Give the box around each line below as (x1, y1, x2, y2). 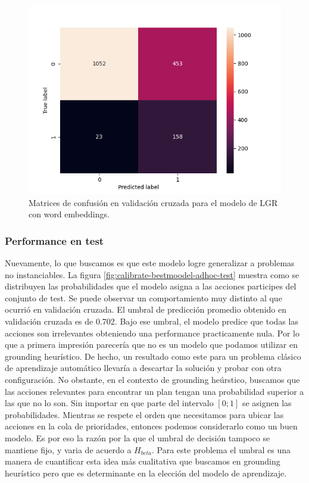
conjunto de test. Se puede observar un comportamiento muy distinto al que (5, 291, 282, 304)
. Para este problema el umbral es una (152, 443, 291, 456)
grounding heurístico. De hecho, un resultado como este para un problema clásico (5, 350, 301, 362)
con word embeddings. (29, 208, 110, 220)
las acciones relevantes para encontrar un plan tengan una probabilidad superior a (5, 385, 304, 397)
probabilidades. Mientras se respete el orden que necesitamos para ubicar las (5, 408, 284, 420)
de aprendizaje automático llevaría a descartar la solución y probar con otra (5, 362, 282, 374)
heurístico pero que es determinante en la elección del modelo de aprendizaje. (5, 466, 287, 479)
